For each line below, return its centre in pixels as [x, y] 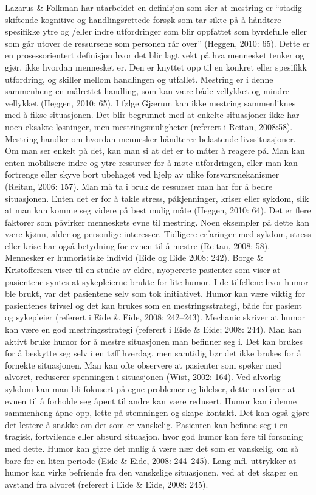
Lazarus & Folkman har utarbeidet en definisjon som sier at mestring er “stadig [153, 7]
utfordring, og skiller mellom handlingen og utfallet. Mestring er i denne [139, 79]
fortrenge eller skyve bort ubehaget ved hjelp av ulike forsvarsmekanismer [142, 174]
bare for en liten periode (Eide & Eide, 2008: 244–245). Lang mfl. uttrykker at [151, 460]
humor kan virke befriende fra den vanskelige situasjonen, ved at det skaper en [151, 472]
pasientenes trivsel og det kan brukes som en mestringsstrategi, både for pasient [153, 305]
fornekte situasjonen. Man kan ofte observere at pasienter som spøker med [143, 365]
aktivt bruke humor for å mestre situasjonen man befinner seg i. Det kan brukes [154, 341]
